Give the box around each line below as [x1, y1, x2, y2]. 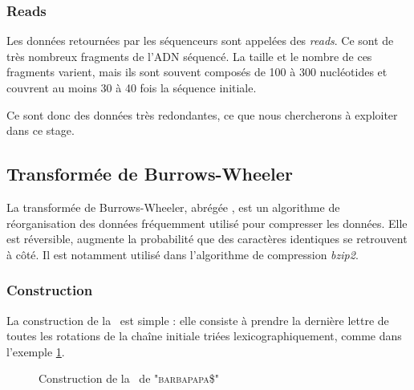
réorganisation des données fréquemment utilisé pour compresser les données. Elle [6, 214, 408, 231]
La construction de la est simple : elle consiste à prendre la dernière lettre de [6, 311, 389, 328]
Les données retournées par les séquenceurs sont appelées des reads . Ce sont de [6, 32, 394, 49]
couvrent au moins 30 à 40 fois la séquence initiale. [6, 79, 257, 95]
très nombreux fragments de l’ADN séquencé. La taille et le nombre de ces [6, 47, 372, 64]
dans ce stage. [6, 122, 75, 139]
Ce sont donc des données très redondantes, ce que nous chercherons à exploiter [6, 106, 398, 123]
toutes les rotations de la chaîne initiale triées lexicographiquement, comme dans [6, 327, 402, 344]
